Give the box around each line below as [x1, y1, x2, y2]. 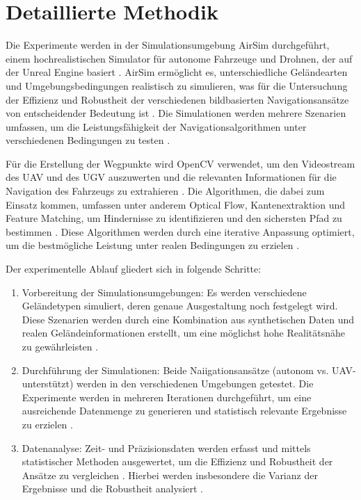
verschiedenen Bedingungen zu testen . [6, 133, 170, 147]
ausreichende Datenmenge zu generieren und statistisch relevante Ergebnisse [22, 403, 347, 418]
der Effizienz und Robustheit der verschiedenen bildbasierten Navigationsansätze [6, 92, 349, 106]
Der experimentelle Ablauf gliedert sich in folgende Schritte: [6, 261, 262, 276]
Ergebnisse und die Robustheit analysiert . [22, 481, 204, 496]
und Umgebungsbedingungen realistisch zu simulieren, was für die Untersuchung [6, 78, 348, 92]
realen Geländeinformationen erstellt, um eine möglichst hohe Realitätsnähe [22, 325, 345, 340]
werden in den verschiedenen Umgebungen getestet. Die [77, 376, 314, 391]
